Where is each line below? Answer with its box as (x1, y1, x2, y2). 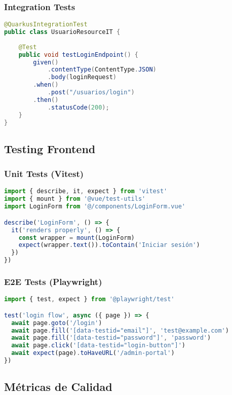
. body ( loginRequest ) (47, 74, 117, 81)
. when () (33, 81, 59, 89)
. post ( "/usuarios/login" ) (47, 89, 135, 96)
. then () (33, 96, 59, 103)
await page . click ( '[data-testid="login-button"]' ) (11, 342, 185, 349)
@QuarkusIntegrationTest (4, 21, 88, 28)
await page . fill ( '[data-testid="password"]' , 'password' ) (11, 334, 211, 342)
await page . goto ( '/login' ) (11, 319, 102, 327)
